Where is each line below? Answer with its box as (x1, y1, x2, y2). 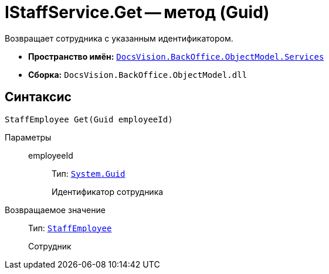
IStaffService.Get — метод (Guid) (5, 2, 270, 22)
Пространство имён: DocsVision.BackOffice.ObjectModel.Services (28, 51, 324, 61)
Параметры (5, 132, 52, 142)
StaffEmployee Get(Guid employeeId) (5, 114, 173, 124)
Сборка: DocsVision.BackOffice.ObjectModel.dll (28, 69, 247, 80)
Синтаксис (5, 90, 72, 105)
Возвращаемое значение (5, 204, 106, 215)
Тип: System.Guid (52, 168, 126, 179)
